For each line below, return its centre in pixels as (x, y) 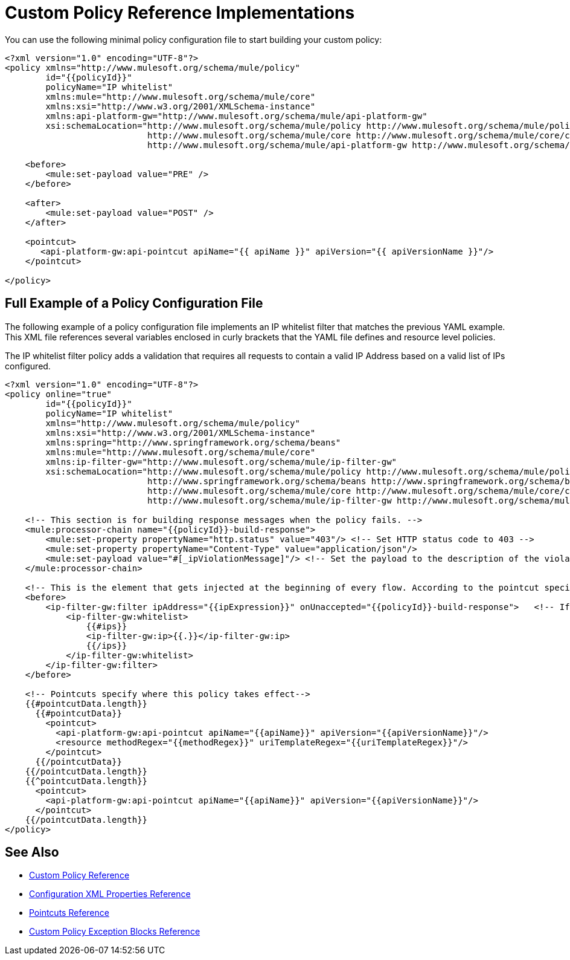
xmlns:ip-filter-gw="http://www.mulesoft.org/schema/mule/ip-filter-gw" (221, 462)
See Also (32, 852)
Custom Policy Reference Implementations (180, 13)
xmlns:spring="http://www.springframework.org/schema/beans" (193, 442)
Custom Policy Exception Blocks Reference (115, 932)
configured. (28, 366)
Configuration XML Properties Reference (110, 894)
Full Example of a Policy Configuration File (134, 303)
